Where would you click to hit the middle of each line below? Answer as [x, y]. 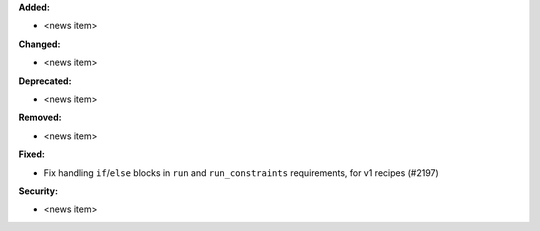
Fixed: [31, 154]
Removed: [40, 117]
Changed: [39, 44]
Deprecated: [45, 81]
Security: [38, 191]
